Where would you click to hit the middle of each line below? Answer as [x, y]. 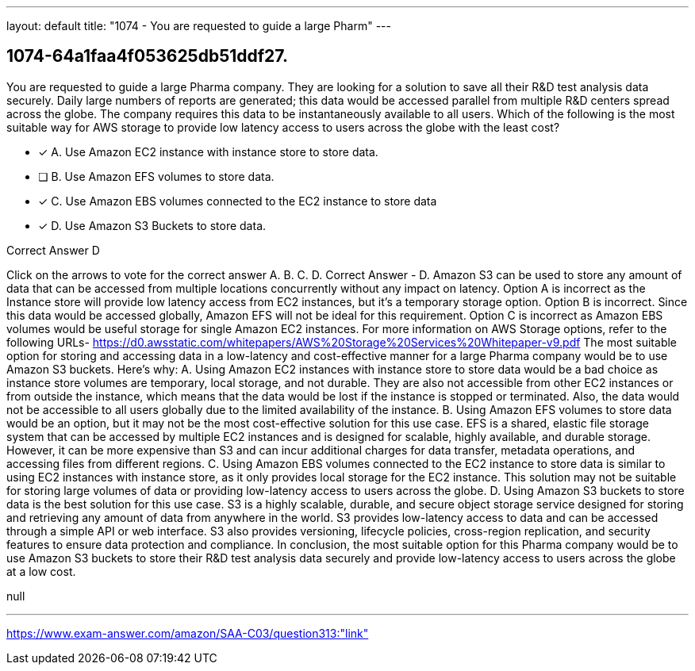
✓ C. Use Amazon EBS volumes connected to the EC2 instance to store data [238, 201]
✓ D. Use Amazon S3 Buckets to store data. [152, 225]
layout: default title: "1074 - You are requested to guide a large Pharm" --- [199, 26]
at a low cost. [41, 571]
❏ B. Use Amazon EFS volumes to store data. [156, 176]
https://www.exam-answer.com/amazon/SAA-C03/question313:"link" [188, 633]
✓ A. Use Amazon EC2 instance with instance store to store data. [208, 151]
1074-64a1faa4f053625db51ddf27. [147, 56]
